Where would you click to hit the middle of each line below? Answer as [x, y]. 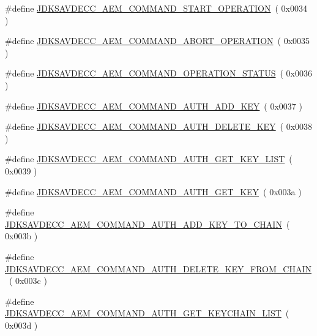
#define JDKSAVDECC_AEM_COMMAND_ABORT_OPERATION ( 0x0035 [158, 41]
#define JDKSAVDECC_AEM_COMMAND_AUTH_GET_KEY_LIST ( [149, 159]
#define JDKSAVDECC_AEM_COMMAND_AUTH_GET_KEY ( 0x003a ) [153, 191]
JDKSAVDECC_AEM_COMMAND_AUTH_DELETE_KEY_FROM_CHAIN [158, 268]
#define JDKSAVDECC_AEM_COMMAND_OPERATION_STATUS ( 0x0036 [158, 73]
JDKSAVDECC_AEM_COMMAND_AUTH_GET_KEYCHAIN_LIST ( [147, 313]
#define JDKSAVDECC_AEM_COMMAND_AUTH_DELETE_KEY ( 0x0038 [159, 126]
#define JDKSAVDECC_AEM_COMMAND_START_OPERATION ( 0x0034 [156, 8]
